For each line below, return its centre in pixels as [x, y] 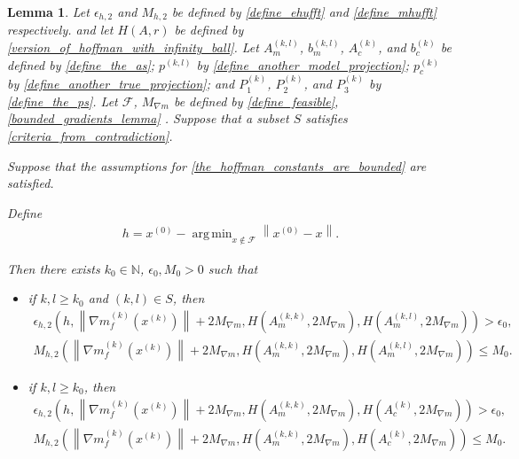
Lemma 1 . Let [48, 12]
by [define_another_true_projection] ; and [121, 84]
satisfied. [31, 183]
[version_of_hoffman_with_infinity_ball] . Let [133, 47]
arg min [212, 233]
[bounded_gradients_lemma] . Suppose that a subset [148, 118]
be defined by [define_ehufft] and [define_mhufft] [304, 12]
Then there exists [54, 268]
